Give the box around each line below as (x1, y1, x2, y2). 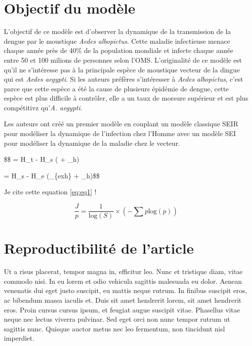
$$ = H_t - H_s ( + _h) (4, 154, 80, 164)
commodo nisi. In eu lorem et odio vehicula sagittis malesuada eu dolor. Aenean (4, 276, 242, 286)
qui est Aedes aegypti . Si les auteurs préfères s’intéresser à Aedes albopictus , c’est (4, 74, 243, 84)
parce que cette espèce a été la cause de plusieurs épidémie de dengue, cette (4, 83, 229, 93)
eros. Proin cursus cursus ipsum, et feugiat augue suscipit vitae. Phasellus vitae (4, 304, 240, 314)
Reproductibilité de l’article (4, 238, 194, 258)
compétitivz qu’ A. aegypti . (4, 102, 83, 112)
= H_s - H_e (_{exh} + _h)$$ (4, 170, 100, 180)
